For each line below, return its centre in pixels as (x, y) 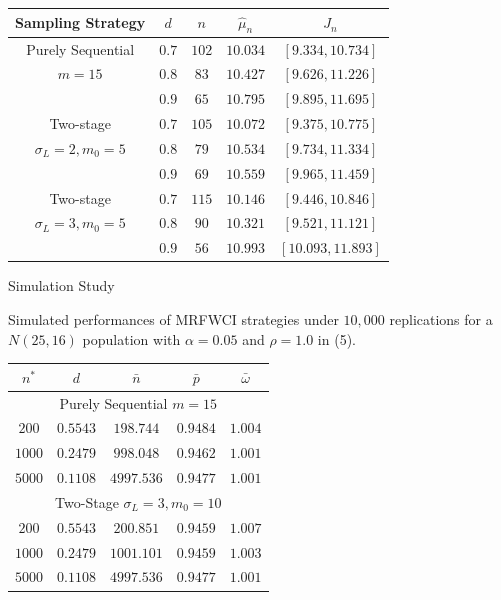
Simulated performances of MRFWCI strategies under (173, 318)
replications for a (441, 318)
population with (131, 338)
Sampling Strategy (80, 22)
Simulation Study (61, 285)
